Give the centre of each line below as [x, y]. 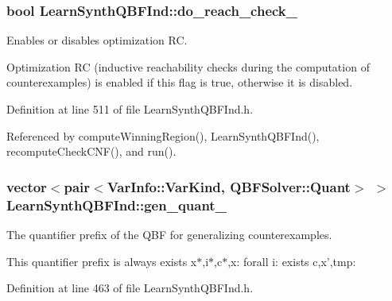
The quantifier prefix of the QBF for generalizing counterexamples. [169, 234]
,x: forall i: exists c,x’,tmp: [292, 261]
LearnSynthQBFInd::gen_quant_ [116, 205]
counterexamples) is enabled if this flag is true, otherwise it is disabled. [180, 82]
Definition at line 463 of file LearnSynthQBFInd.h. [130, 288]
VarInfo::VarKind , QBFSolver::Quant [229, 186]
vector [27, 186]
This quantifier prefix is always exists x [102, 261]
